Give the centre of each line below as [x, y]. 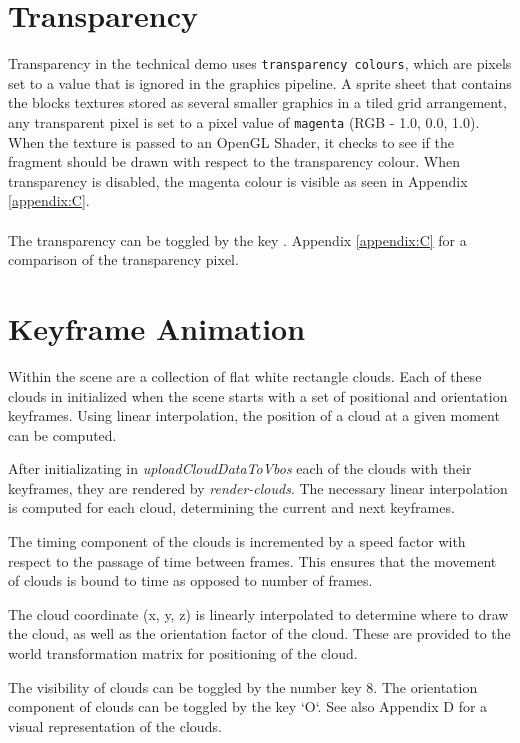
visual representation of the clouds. [115, 725]
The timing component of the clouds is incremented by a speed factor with [237, 541]
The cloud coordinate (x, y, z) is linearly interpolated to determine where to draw [258, 613]
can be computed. [62, 434]
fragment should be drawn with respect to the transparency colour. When [234, 161]
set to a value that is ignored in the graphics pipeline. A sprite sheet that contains [260, 82]
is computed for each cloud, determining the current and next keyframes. [231, 507]
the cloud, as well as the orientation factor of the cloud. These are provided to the [259, 633]
